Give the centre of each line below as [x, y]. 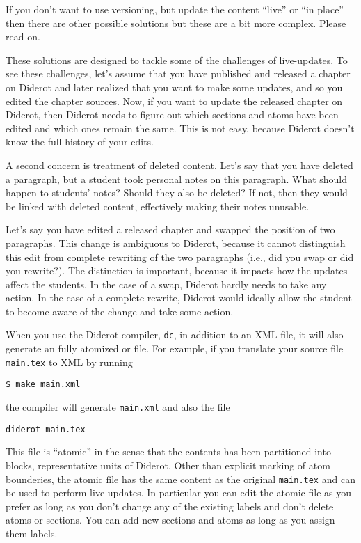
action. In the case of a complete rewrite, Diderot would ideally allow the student [179, 298]
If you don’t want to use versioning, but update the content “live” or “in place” [175, 9]
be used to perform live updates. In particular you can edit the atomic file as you [178, 493]
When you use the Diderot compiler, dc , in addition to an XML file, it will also [175, 335]
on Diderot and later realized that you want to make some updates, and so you [174, 87]
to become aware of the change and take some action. [120, 311]
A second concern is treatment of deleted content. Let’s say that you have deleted [179, 165]
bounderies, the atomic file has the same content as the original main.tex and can [180, 479]
